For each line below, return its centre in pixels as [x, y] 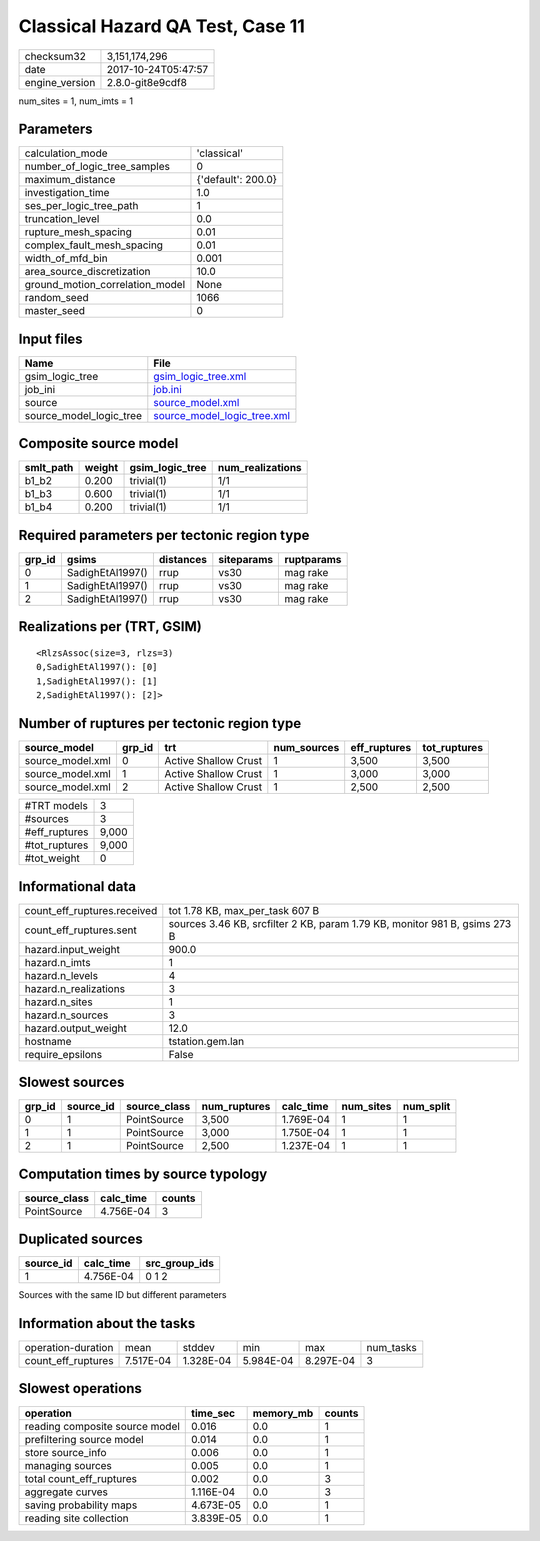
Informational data [77, 886]
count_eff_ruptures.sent [80, 930]
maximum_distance [70, 180]
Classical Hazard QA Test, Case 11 [161, 26]
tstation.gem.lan [206, 1041]
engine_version [60, 82]
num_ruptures [236, 1107]
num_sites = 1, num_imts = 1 [76, 101]
